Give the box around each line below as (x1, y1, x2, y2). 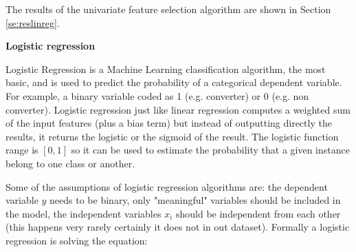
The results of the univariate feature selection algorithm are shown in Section (5, 2, 331, 16)
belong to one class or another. (5, 156, 135, 170)
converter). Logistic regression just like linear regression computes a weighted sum (5, 102, 351, 116)
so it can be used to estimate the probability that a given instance (71, 143, 350, 157)
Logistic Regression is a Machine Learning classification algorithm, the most (5, 61, 326, 76)
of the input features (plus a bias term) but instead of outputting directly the (5, 116, 332, 130)
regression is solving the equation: (5, 233, 148, 247)
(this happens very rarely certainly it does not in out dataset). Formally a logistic (5, 220, 350, 234)
